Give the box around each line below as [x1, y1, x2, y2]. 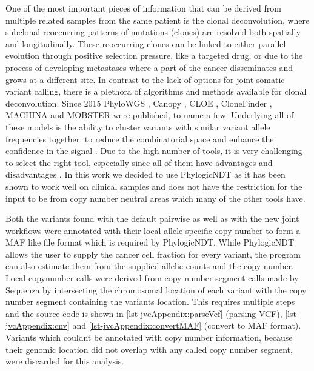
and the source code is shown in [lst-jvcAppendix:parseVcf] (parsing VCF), [5, 307, 282, 319]
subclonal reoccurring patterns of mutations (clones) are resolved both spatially [5, 25, 301, 38]
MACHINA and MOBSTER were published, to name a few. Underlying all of [5, 109, 294, 121]
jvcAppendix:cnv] [5, 319, 70, 332]
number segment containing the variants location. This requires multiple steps [5, 295, 295, 308]
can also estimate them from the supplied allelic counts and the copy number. [5, 259, 294, 272]
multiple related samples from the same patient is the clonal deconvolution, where [5, 13, 310, 26]
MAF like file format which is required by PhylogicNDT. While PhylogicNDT [5, 236, 295, 249]
